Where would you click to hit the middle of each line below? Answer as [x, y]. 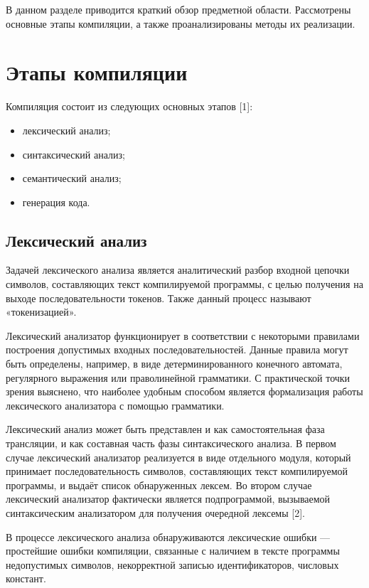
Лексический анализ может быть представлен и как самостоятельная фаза [165, 429]
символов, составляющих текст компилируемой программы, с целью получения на [184, 284]
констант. [26, 578]
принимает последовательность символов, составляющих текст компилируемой [177, 471]
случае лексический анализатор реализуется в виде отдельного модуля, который [178, 457]
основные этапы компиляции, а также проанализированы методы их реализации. [181, 23]
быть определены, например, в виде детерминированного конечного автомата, [174, 364]
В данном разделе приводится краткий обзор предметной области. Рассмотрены [178, 9]
